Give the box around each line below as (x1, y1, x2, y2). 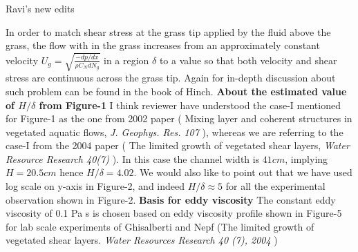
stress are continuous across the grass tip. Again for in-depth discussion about (6, 70, 336, 85)
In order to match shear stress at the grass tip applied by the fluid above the (6, 24, 331, 39)
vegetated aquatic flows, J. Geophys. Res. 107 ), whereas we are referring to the (6, 124, 343, 139)
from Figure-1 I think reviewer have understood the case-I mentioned (39, 97, 341, 112)
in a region (103, 52, 149, 67)
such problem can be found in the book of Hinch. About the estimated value (6, 84, 347, 98)
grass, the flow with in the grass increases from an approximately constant (6, 38, 320, 52)
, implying (285, 151, 328, 166)
